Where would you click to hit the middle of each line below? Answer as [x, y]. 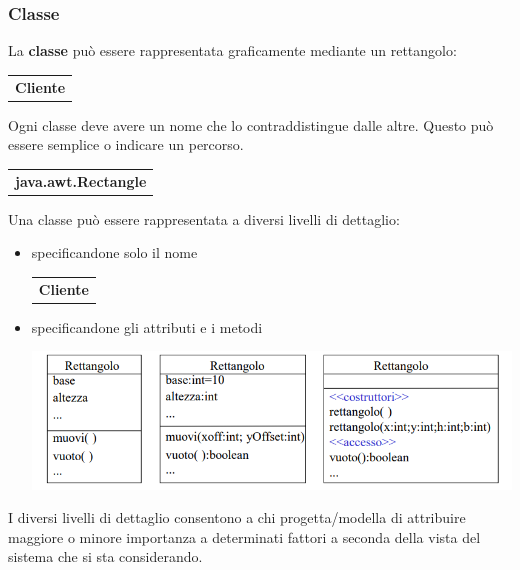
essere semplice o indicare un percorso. [126, 144]
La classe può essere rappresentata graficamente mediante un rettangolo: [232, 50]
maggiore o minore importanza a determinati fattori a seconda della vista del [244, 536]
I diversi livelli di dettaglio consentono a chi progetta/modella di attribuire [237, 517]
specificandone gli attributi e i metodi [147, 326]
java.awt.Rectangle [81, 180]
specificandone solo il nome [114, 252]
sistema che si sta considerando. [105, 556]
